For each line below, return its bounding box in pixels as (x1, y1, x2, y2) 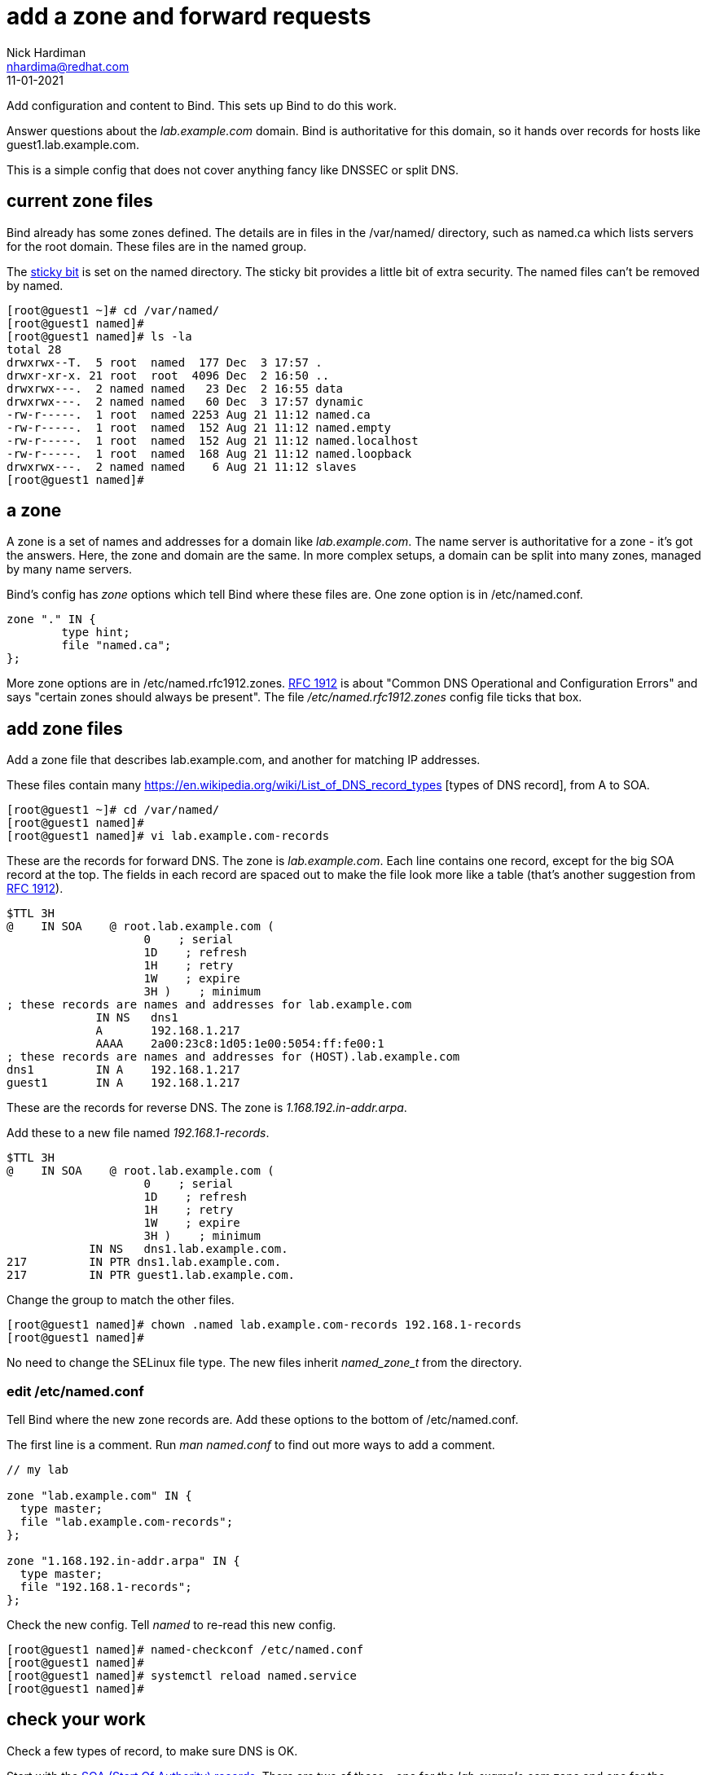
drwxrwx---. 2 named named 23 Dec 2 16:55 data (7, 381, 344, 395)
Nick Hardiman (7, 45, 86, 59)
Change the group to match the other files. (7, 1293, 235, 1307)
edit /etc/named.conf (7, 1382, 144, 1399)
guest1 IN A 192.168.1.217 (7, 1076, 240, 1090)
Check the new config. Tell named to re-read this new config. (7, 1618, 336, 1632)
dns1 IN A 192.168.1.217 (7, 1063, 240, 1077)
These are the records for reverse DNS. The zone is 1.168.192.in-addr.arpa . (7, 1101, 407, 1115)
